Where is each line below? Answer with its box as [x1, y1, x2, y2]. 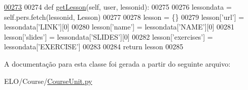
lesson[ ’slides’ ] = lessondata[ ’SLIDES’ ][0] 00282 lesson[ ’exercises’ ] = [4, 31, 213, 42]
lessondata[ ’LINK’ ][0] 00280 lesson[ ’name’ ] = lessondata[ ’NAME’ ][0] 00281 [4, 21, 234, 32]
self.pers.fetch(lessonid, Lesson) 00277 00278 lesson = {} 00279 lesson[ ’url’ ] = [4, 11, 244, 22]
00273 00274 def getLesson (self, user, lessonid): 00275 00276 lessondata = [4, 2, 232, 12]
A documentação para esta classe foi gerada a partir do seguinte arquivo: [4, 58, 231, 69]
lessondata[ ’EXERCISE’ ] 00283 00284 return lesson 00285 [4, 41, 184, 52]
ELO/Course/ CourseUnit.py [4, 75, 92, 86]
